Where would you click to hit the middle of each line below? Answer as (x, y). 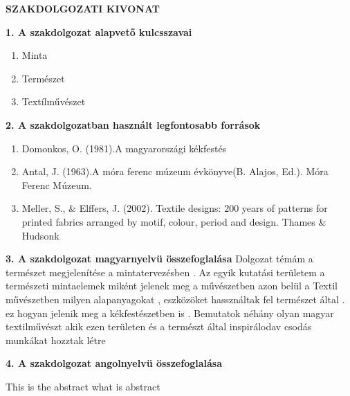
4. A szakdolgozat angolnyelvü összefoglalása (114, 363)
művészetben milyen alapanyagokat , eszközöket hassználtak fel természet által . (175, 299)
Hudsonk (40, 235)
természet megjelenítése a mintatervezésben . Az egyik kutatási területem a (165, 272)
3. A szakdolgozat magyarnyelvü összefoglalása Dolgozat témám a (159, 259)
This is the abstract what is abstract (83, 386)
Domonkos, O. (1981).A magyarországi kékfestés (124, 148)
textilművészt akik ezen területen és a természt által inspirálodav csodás (159, 326)
